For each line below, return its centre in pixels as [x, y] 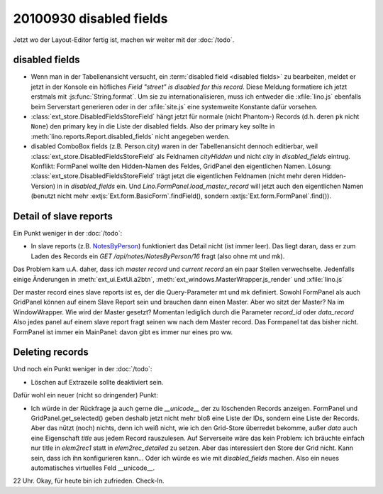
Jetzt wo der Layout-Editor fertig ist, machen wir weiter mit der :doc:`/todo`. [124, 40]
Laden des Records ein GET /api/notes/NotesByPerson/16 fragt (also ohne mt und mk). [158, 256]
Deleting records [51, 352]
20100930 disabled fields [90, 18]
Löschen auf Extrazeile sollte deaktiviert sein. [97, 382]
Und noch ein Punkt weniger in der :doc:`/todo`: [83, 369]
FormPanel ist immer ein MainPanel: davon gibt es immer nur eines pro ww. [123, 332]
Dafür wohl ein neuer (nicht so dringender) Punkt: [86, 395]
